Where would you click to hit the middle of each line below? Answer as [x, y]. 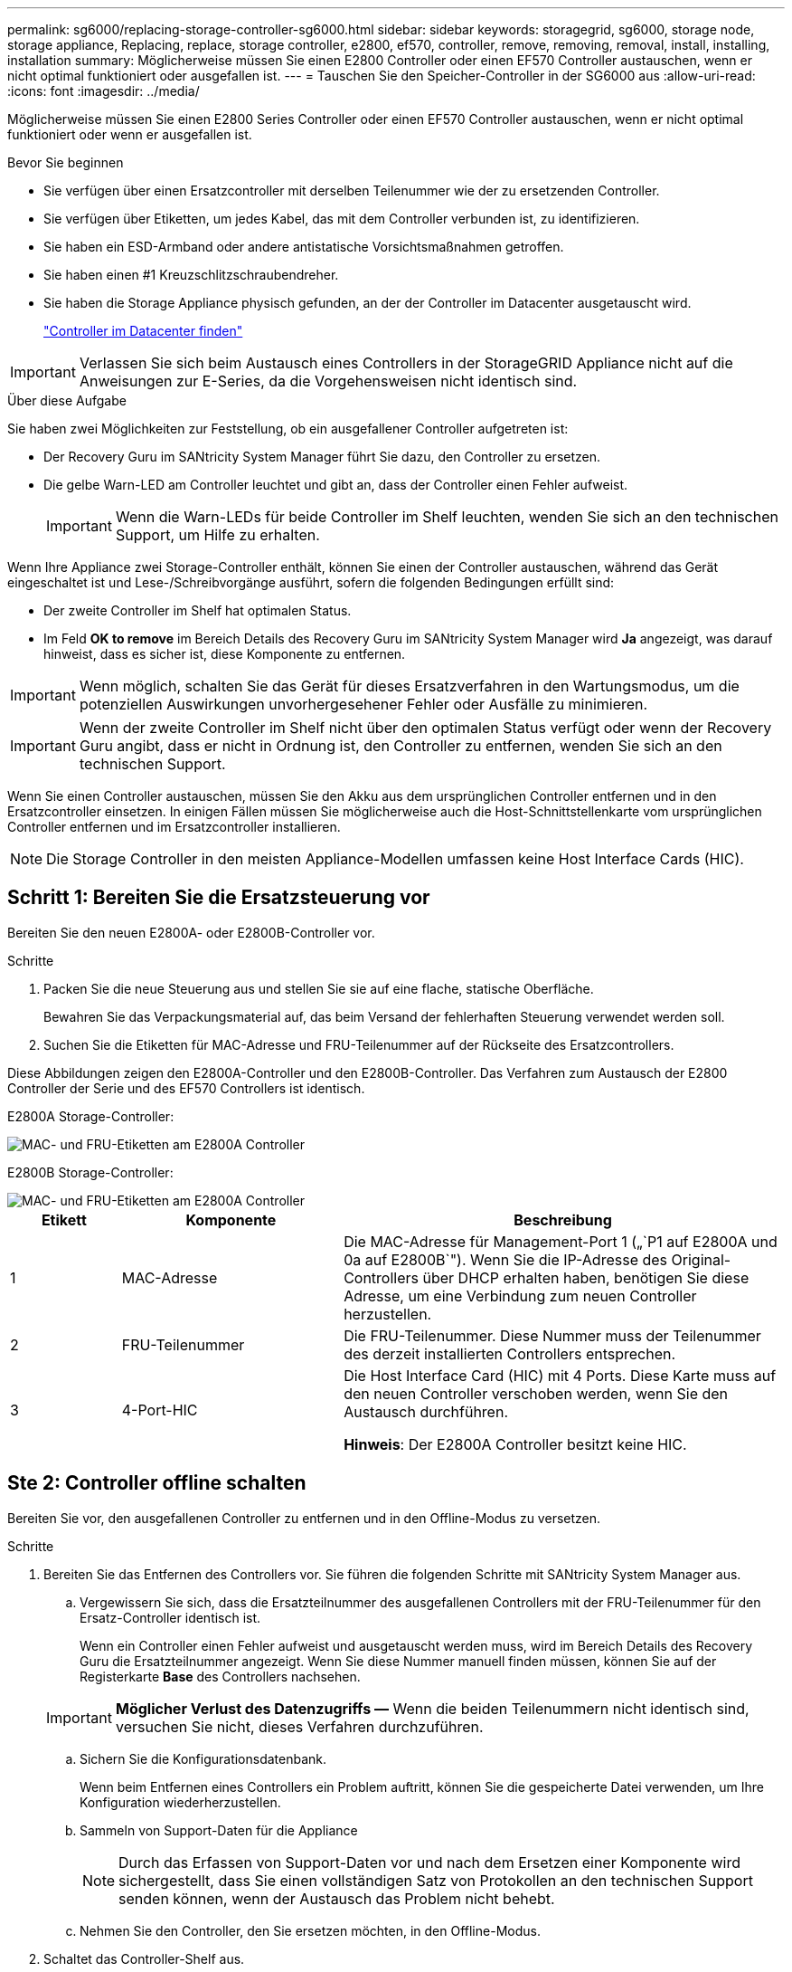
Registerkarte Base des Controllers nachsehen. [220, 1676]
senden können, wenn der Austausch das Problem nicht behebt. [337, 1898]
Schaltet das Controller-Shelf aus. [144, 1958]
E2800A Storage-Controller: [91, 1116]
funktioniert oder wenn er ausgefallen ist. [130, 134]
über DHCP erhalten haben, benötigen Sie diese [586, 1277]
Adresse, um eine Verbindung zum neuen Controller [520, 1296]
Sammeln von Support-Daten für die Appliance [219, 1830]
